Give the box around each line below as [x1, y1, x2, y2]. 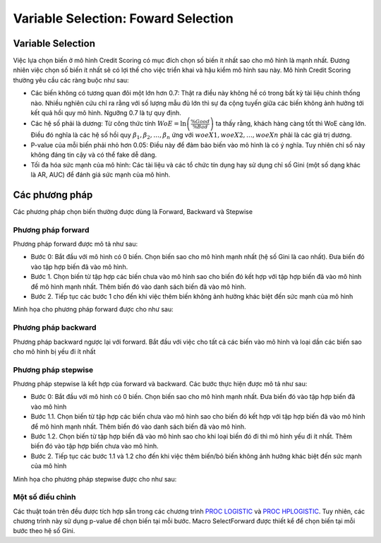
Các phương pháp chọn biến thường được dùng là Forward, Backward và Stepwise [13, 207, 253, 215]
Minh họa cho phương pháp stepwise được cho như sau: [13, 475, 177, 483]
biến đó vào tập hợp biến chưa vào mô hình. [30, 442, 159, 450]
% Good [190, 118, 210, 125]
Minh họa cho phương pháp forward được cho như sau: [13, 305, 174, 314]
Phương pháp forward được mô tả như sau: [13, 240, 138, 249]
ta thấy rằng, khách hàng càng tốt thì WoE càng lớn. [215, 119, 367, 128]
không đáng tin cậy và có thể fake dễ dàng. [30, 150, 157, 159]
